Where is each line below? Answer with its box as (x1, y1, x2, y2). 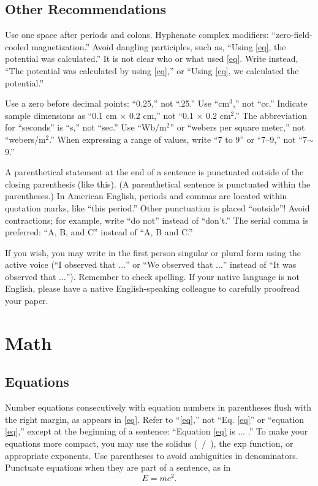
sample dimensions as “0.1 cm (5, 108, 117, 121)
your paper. (5, 294, 48, 307)
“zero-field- (271, 28, 312, 41)
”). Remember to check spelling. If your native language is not (66, 270, 300, 283)
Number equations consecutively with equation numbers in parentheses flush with (5, 401, 311, 414)
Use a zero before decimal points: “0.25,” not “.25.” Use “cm (5, 97, 230, 110)
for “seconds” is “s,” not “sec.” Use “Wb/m (5, 121, 167, 134)
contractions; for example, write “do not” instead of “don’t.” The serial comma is (5, 213, 309, 226)
